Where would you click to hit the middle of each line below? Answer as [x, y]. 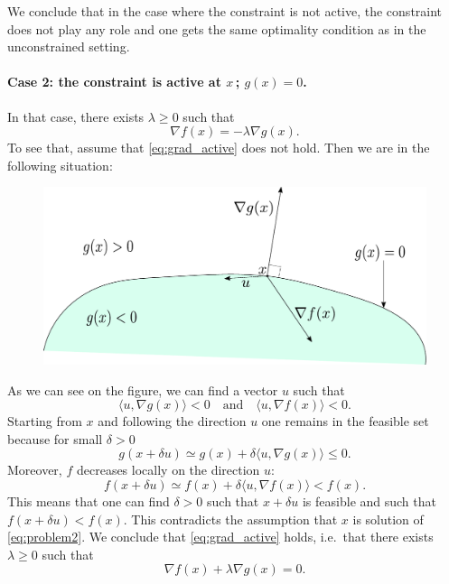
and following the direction [172, 421]
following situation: [60, 165]
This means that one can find [89, 501]
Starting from [45, 421]
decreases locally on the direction [168, 470]
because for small [55, 438]
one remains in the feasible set [345, 421]
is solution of [388, 519]
